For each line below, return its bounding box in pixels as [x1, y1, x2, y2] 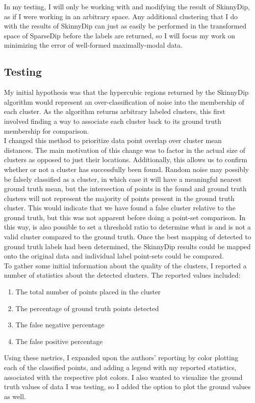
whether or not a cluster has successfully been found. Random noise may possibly [4, 164, 249, 174]
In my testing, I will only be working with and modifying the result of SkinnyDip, [4, 1, 250, 11]
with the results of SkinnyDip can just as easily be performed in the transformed [4, 21, 247, 31]
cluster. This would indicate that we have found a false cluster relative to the [4, 202, 236, 213]
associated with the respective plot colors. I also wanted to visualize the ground [4, 372, 243, 382]
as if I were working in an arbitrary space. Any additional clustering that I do [4, 11, 238, 21]
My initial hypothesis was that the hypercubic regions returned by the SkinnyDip [4, 87, 249, 97]
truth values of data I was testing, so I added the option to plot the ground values [4, 381, 251, 392]
